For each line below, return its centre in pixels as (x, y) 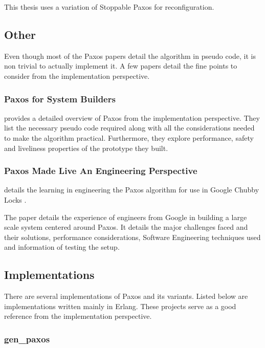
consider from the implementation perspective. (77, 75)
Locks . (15, 199)
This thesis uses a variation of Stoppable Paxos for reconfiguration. (109, 7)
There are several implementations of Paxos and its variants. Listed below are (126, 296)
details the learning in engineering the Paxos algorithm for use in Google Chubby (132, 190)
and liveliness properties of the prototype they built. (86, 148)
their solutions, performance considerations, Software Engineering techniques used (132, 237)
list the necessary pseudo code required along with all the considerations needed (129, 128)
